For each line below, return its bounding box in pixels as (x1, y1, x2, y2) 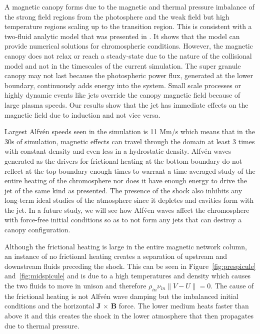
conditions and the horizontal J (4, 300, 101, 311)
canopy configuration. (4, 224, 70, 235)
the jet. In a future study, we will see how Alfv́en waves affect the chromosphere (4, 204, 249, 215)
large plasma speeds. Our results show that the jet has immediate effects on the (4, 99, 248, 110)
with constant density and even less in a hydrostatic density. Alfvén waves (4, 146, 231, 156)
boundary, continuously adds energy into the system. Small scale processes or (4, 80, 241, 90)
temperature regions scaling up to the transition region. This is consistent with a (4, 21, 252, 32)
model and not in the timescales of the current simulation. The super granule (4, 60, 241, 71)
